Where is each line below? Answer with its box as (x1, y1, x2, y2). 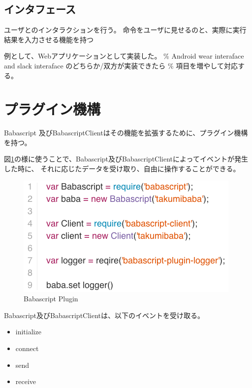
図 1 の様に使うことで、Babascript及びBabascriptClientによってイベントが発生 (4, 154, 248, 164)
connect (15, 343, 39, 354)
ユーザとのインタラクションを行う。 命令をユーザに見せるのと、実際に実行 (4, 25, 247, 35)
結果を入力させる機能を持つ (4, 34, 94, 44)
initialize (15, 326, 41, 337)
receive (15, 376, 36, 387)
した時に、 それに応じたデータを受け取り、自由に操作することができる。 (4, 163, 240, 174)
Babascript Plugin (24, 293, 78, 304)
